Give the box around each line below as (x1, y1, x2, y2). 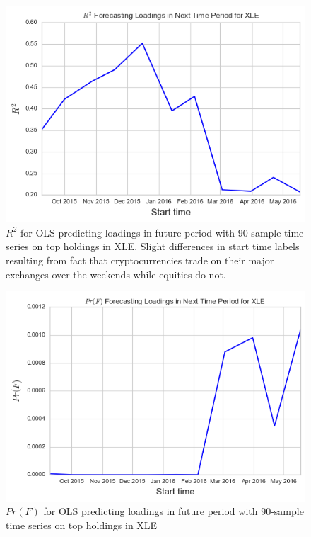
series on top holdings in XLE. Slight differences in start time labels (6, 239, 300, 254)
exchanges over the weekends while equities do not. (6, 266, 226, 281)
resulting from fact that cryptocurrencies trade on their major (6, 253, 274, 267)
